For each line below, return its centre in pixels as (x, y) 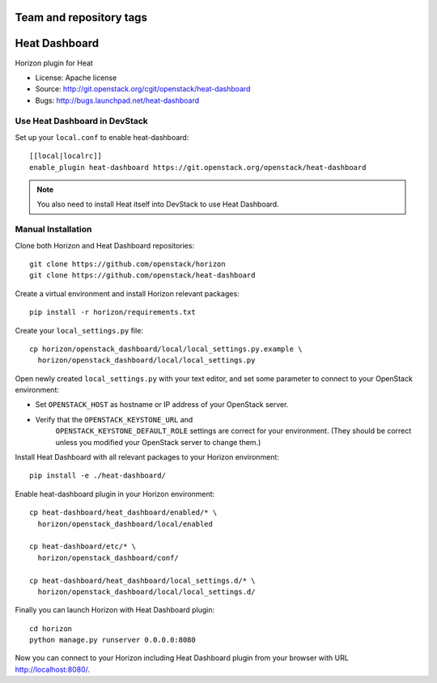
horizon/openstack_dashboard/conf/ (108, 558)
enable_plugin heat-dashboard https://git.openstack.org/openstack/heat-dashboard (198, 167)
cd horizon (51, 628)
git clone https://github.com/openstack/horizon (127, 264)
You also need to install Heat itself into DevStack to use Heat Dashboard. (158, 204)
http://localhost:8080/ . (53, 669)
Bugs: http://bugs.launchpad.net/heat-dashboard (117, 100)
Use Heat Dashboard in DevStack (82, 121)
